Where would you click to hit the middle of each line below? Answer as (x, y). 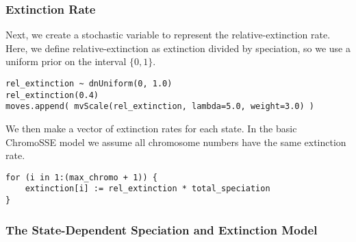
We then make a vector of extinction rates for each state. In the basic (151, 128)
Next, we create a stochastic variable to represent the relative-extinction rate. (168, 35)
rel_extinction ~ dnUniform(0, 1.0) (89, 84)
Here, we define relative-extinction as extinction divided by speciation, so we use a (178, 48)
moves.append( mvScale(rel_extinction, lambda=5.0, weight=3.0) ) (160, 107)
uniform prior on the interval (66, 61)
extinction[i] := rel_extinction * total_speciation (148, 189)
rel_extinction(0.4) (52, 95)
